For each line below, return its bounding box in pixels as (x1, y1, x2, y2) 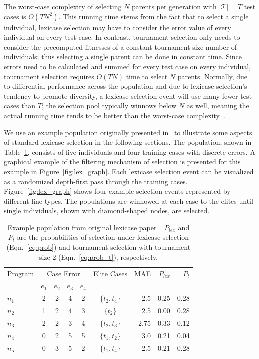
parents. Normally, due (177, 71, 248, 81)
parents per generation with (132, 1, 217, 11)
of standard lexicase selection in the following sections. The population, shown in (4, 137, 252, 147)
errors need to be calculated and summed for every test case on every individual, (4, 61, 251, 71)
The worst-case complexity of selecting (4, 1, 122, 11)
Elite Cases (93, 268, 128, 278)
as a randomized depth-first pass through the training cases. (4, 176, 188, 186)
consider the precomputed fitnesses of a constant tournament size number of (4, 41, 237, 52)
